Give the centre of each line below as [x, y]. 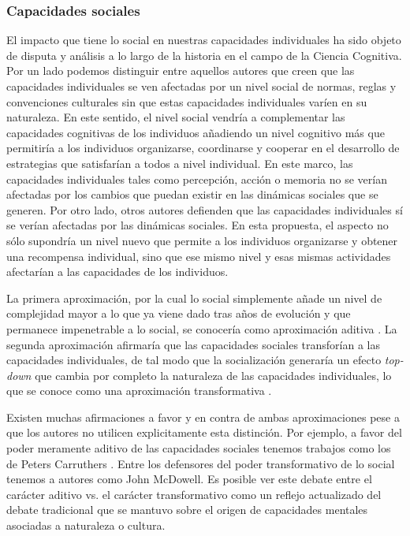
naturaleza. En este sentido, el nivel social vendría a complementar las [176, 117]
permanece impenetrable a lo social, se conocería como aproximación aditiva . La [202, 328]
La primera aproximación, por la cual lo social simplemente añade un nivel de [194, 298]
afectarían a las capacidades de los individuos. [117, 272]
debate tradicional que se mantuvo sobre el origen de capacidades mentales [187, 510]
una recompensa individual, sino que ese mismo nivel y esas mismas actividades [199, 256]
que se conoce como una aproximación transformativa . [139, 391]
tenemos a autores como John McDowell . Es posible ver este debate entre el [189, 479]
